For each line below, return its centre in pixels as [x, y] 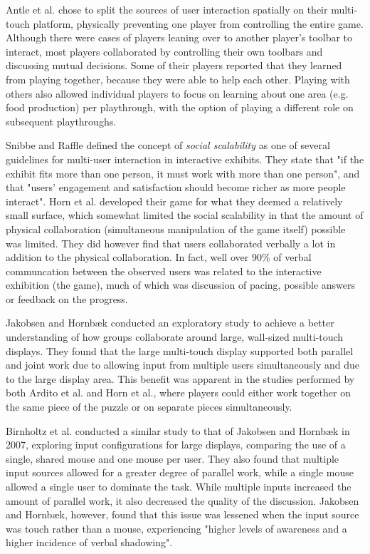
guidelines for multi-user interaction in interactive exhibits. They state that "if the [185, 159]
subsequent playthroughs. [61, 121]
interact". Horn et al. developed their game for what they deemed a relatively [174, 201]
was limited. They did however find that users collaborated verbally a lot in [171, 243]
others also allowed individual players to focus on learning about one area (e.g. [177, 93]
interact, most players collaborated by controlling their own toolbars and [164, 51]
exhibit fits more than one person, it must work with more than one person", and [183, 173]
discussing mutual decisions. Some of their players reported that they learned [174, 65]
